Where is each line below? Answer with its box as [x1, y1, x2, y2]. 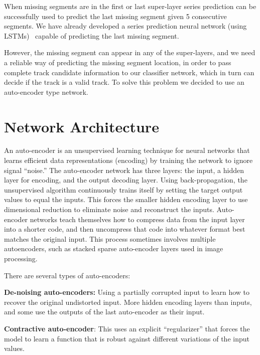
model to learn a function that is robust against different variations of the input [4, 333, 249, 343]
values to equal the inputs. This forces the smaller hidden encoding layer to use [4, 194, 248, 205]
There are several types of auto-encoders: [4, 270, 131, 280]
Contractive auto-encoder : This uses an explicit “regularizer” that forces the [4, 323, 250, 333]
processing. [4, 253, 38, 263]
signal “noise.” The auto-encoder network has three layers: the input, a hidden [4, 164, 244, 175]
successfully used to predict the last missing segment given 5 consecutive [4, 11, 227, 21]
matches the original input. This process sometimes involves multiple [4, 233, 216, 244]
